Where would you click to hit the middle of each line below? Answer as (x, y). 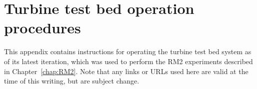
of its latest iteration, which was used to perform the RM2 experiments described (128, 61)
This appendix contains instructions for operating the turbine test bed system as (128, 51)
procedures (42, 28)
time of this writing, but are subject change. (72, 81)
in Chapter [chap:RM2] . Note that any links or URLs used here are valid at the (126, 71)
